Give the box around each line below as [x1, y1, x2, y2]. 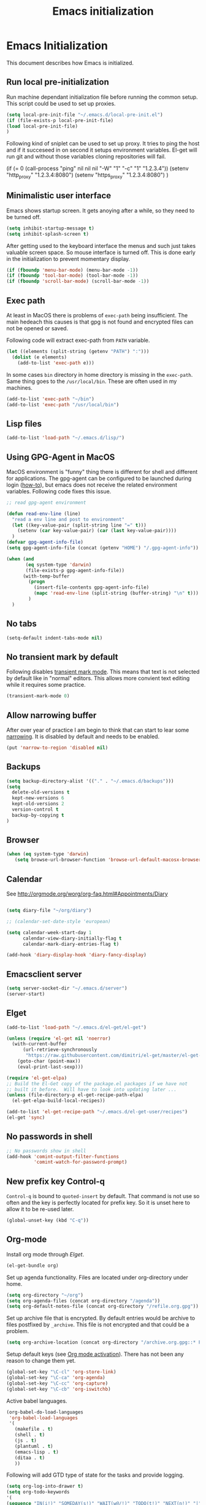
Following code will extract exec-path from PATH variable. [6, 336, 150, 344]
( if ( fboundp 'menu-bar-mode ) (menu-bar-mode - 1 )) [6, 267, 139, 273]
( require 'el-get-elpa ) [6, 1075, 67, 1081]
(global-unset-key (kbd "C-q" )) [6, 1217, 89, 1224]
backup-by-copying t [12, 812, 64, 818]
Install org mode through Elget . [6, 1250, 85, 1258]
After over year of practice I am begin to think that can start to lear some [6, 726, 189, 733]
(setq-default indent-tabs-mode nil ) [6, 635, 103, 641]
